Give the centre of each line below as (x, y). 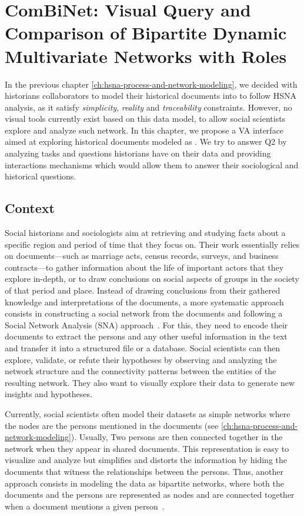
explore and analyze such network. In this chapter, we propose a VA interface (144, 130)
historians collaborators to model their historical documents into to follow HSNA (151, 96)
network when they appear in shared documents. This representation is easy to (147, 448)
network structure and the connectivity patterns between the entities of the (141, 371)
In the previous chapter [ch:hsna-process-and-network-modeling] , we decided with (151, 84)
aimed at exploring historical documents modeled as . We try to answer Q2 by (146, 142)
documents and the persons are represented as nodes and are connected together (150, 495)
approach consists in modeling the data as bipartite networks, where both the (144, 483)
